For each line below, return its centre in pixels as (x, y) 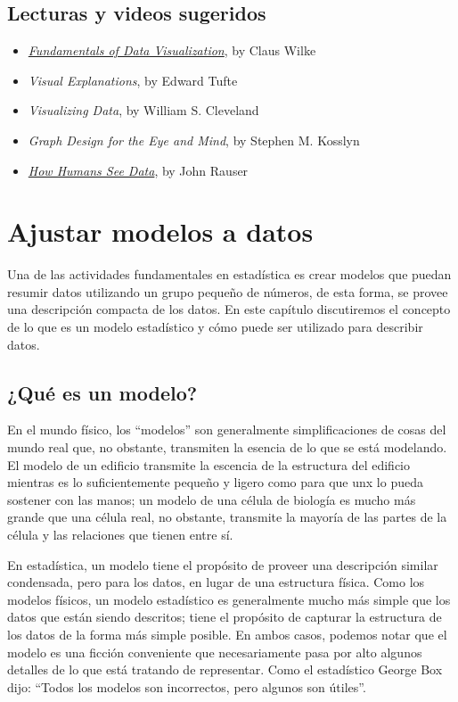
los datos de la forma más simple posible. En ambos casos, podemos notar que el (227, 634)
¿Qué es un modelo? (102, 392)
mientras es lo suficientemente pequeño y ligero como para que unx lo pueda (215, 482)
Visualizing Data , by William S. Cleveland (143, 110)
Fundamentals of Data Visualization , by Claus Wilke (172, 50)
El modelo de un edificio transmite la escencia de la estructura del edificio (209, 464)
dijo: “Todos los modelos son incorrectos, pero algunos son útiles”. (187, 686)
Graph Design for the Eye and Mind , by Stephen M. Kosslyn (194, 140)
